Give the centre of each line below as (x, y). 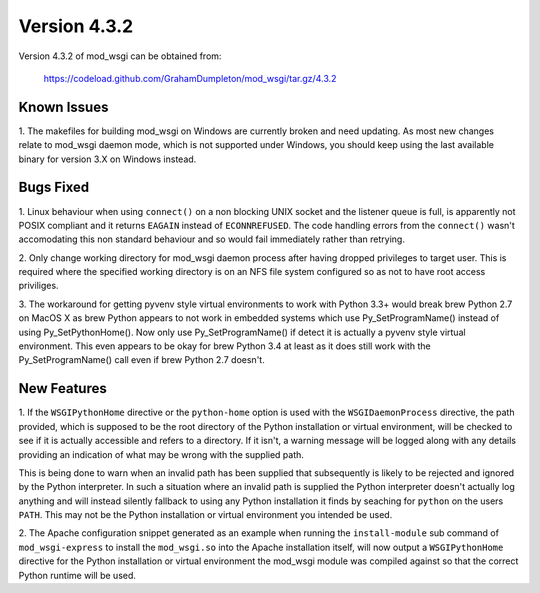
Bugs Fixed (54, 187)
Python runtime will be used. (77, 575)
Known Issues (63, 106)
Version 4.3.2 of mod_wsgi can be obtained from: (120, 56)
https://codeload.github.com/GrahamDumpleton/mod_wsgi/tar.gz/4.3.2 (190, 78)
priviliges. (38, 286)
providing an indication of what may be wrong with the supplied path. (161, 454)
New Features (62, 388)
